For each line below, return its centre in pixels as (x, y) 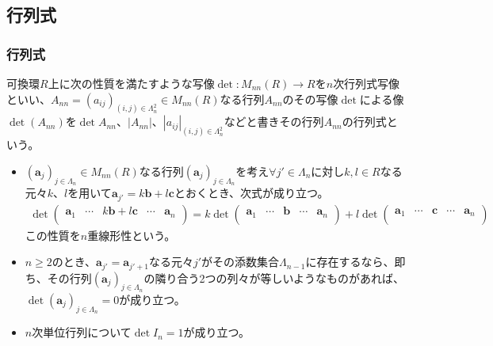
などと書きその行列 (274, 122)
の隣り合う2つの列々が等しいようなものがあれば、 (274, 278)
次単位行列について (82, 332)
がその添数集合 (241, 262)
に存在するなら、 (350, 262)
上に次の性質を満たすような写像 (131, 83)
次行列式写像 (367, 83)
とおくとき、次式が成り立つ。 (251, 193)
